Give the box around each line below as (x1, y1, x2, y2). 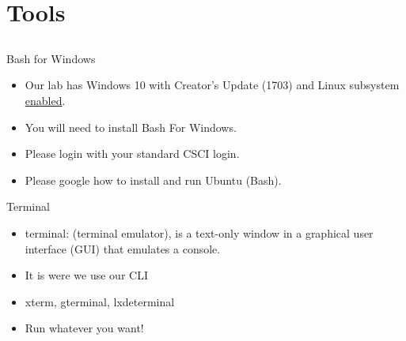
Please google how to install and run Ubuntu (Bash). (25, 171, 282, 188)
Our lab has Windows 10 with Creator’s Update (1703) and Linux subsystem (25, 77, 400, 93)
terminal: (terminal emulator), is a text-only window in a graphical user (25, 224, 374, 241)
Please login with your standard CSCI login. (25, 145, 240, 162)
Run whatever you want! (25, 320, 144, 336)
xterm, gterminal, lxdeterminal (25, 293, 175, 309)
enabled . (25, 92, 66, 108)
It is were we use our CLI (25, 267, 148, 283)
